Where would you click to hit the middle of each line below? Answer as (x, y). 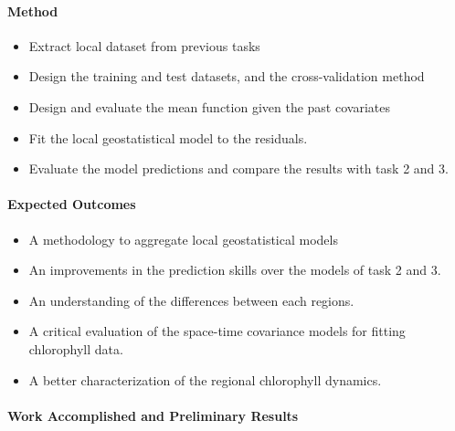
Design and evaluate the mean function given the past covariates (209, 106)
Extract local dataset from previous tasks (144, 45)
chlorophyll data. (76, 348)
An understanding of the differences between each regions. (191, 300)
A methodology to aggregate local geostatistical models (183, 239)
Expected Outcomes (72, 204)
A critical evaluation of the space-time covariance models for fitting (217, 331)
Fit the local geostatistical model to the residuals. (168, 137)
